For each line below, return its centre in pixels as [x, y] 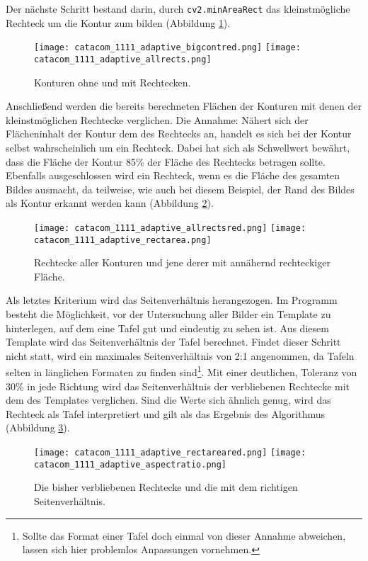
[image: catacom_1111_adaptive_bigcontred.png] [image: [167, 48]
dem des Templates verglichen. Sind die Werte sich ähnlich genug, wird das [168, 400]
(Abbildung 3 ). [38, 427]
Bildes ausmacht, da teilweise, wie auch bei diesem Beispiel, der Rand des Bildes [180, 189]
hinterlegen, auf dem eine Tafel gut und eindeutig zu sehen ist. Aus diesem [167, 328]
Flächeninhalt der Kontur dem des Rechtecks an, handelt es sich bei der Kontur [179, 134]
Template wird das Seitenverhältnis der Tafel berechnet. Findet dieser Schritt [173, 342]
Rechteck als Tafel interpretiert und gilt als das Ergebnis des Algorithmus [165, 413]
